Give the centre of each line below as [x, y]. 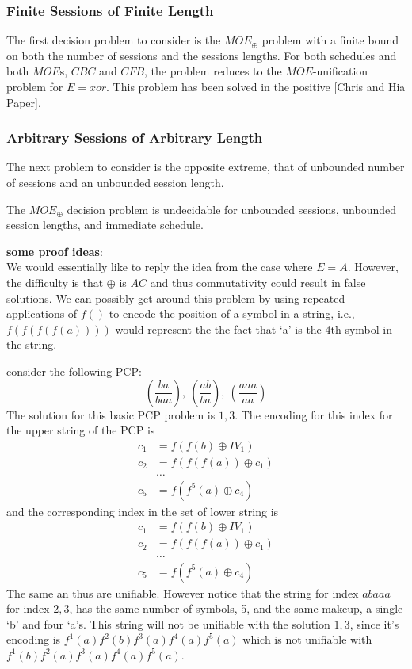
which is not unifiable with [307, 639]
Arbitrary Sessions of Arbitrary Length [135, 138]
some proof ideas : [55, 251]
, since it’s [374, 623]
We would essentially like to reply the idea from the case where [160, 267]
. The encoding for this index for [314, 414]
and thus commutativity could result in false [258, 282]
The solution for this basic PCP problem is [111, 414]
